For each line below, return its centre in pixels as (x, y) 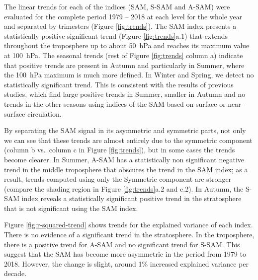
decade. (15, 273)
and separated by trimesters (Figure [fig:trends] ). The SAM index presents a (120, 26)
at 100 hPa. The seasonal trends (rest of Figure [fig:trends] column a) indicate (124, 55)
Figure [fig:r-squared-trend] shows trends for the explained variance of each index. (129, 225)
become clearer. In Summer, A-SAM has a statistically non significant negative (124, 159)
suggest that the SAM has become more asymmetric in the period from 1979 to (125, 254)
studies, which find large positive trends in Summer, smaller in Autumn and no (125, 94)
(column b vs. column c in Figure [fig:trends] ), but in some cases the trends (120, 150)
